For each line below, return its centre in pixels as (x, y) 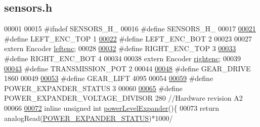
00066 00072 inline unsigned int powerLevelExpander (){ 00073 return (112, 108)
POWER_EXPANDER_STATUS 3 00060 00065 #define (93, 88)
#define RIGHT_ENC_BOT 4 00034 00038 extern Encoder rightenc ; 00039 (123, 58)
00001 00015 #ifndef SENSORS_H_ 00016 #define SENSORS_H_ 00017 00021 (130, 29)
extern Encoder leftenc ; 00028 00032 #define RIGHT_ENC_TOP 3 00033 (120, 48)
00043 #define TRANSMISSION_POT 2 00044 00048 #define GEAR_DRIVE (127, 68)
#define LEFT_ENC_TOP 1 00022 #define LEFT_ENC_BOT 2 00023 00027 (128, 38)
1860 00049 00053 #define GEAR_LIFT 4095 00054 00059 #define (109, 78)
